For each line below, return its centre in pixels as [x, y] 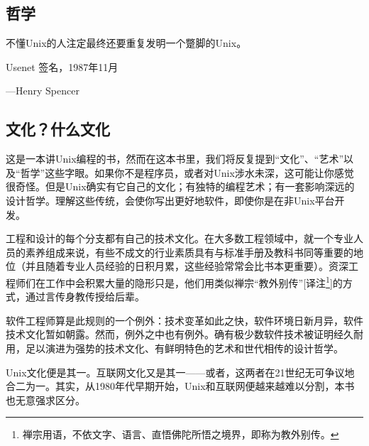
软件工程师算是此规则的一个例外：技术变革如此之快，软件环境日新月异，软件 [184, 320]
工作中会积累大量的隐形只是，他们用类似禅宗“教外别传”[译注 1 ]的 [194, 281]
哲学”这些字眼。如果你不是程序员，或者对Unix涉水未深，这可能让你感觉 [187, 172]
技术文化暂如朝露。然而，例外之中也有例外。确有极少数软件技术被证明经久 [180, 334]
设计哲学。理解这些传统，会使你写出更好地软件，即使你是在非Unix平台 [170, 200]
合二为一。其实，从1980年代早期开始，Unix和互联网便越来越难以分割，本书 [180, 386]
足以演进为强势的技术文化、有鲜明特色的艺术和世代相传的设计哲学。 [184, 348]
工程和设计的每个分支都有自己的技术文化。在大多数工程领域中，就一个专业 [180, 238]
